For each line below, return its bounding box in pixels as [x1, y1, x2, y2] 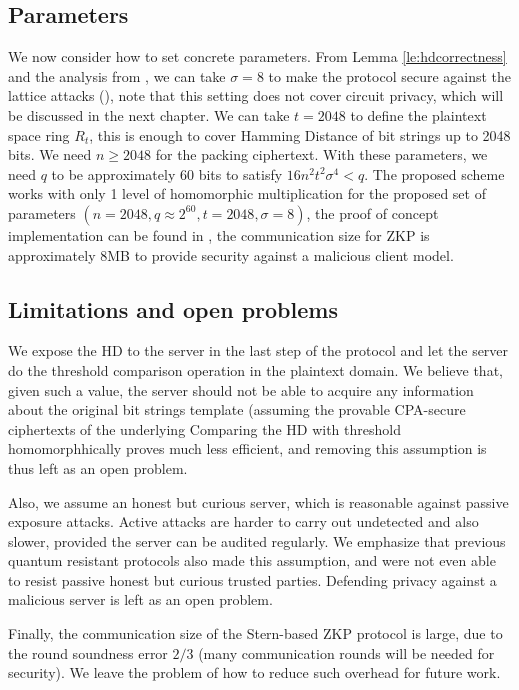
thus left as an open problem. [8, 457, 188, 478]
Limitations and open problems [8, 293, 338, 324]
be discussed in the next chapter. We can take [8, 104, 290, 125]
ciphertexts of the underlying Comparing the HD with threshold [8, 418, 401, 439]
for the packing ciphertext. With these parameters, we [155, 144, 488, 165]
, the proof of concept [306, 202, 439, 223]
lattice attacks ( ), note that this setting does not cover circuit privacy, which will [8, 85, 504, 106]
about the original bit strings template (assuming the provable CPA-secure [8, 399, 466, 420]
